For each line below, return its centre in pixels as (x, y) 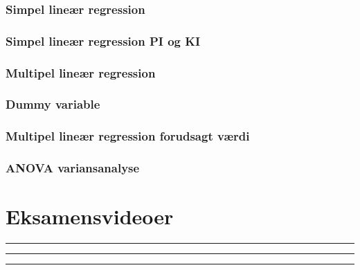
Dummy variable (53, 104)
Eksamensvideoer (90, 216)
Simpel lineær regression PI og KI (103, 40)
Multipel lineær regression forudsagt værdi (128, 136)
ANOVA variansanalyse (73, 168)
